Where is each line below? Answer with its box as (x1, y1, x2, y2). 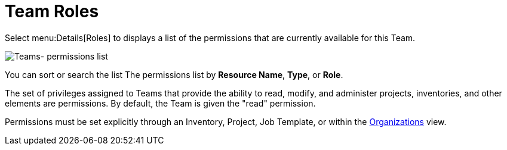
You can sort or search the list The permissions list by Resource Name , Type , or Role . (5, 69, 343, 80)
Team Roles (5, 1, 99, 21)
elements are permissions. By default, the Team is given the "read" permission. (5, 98, 316, 108)
